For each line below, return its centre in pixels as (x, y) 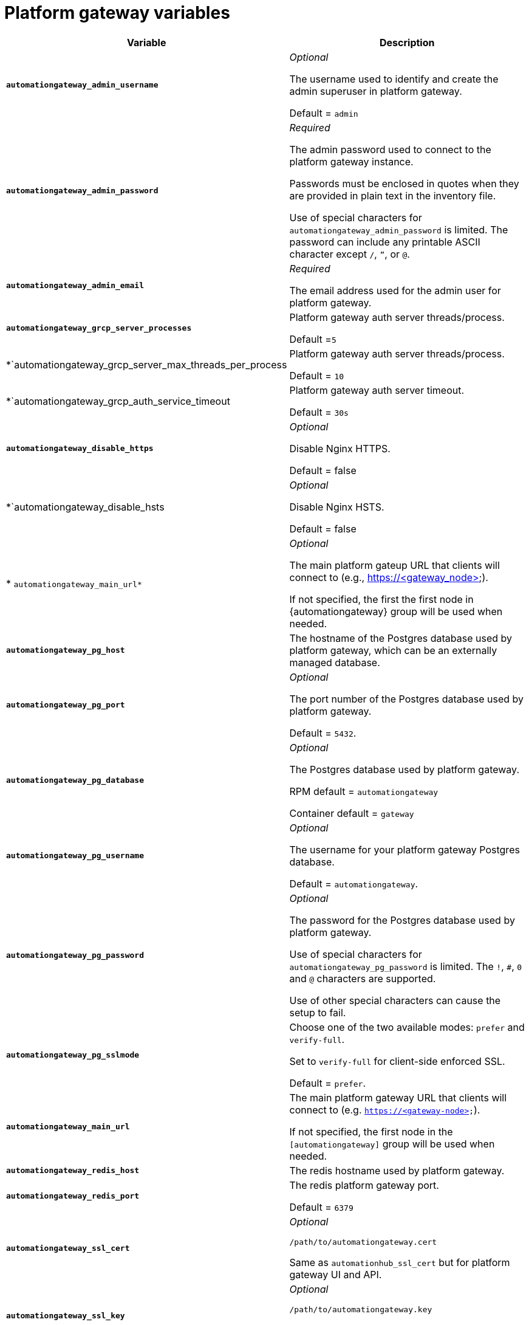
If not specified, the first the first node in (381, 599)
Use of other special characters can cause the (395, 1000)
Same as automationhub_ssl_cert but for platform (400, 1262)
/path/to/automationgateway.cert (363, 1242)
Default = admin (324, 113)
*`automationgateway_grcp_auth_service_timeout (118, 401)
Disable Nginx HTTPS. (340, 448)
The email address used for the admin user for (395, 290)
